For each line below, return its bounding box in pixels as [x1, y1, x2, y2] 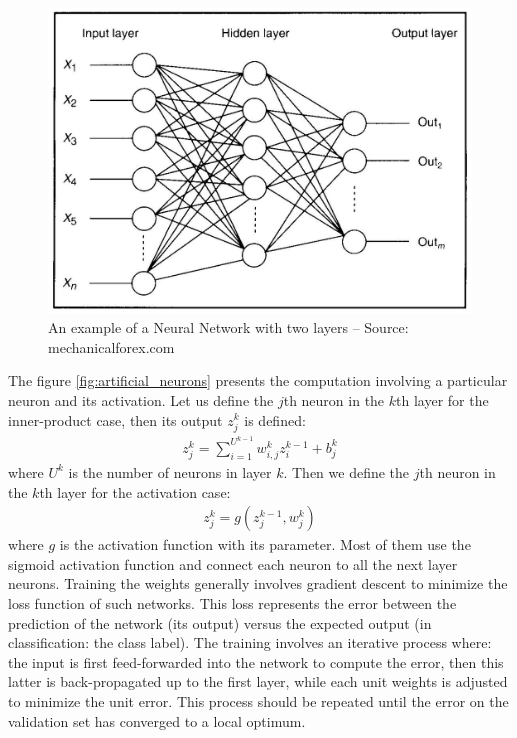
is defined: [244, 409, 306, 430]
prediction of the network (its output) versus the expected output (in [8, 612, 432, 633]
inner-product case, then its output [8, 409, 223, 430]
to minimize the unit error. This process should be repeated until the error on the [8, 690, 509, 711]
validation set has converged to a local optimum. [8, 710, 306, 731]
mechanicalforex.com [48, 336, 175, 357]
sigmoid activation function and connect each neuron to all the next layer [8, 553, 458, 574]
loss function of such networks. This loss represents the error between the [8, 592, 457, 613]
